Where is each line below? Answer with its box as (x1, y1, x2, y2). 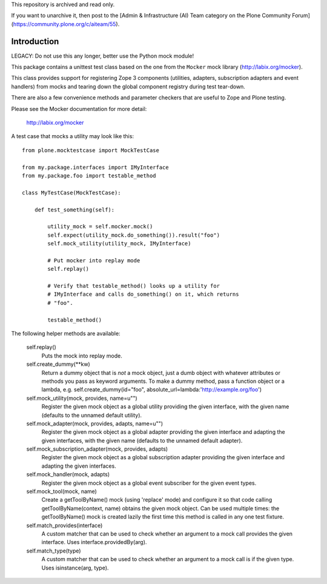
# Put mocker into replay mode (47, 257, 140, 264)
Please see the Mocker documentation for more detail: (11, 105, 147, 112)
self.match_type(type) (26, 547, 81, 554)
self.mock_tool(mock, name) (26, 488, 97, 495)
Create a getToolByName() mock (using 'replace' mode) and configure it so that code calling (41, 496, 272, 503)
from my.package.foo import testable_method (22, 172, 157, 179)
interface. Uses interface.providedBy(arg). (41, 539, 147, 546)
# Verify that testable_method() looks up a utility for (47, 282, 220, 290)
